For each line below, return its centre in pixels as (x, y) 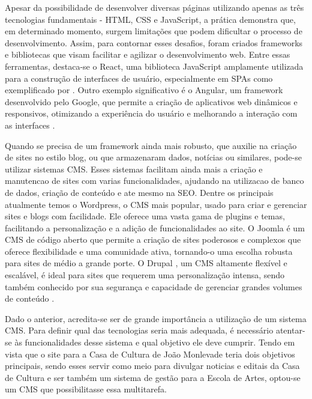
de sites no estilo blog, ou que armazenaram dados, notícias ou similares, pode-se (153, 157)
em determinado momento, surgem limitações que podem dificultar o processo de (154, 31)
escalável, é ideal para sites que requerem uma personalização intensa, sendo (145, 275)
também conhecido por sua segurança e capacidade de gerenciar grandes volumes (154, 286)
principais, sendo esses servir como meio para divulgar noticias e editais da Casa (152, 366)
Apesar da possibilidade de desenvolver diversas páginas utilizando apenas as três (154, 7)
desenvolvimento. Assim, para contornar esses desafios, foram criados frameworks (154, 42)
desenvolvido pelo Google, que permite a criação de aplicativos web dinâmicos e (151, 101)
